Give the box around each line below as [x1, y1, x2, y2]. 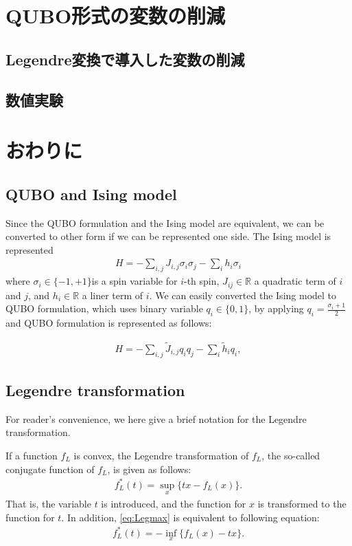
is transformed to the [257, 496, 347, 510]
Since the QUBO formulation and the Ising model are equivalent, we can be [5, 215, 325, 230]
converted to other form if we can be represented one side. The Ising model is [5, 229, 331, 243]
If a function [5, 448, 58, 462]
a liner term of [82, 287, 143, 302]
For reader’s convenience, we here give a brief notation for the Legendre [5, 411, 307, 426]
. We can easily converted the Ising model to [149, 287, 337, 302]
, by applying [248, 301, 304, 316]
